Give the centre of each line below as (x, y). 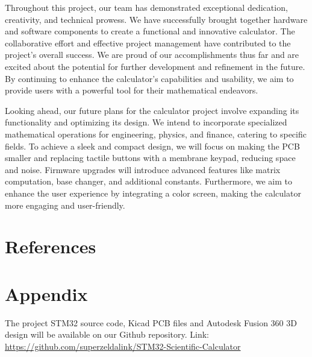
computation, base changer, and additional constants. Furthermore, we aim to (148, 181)
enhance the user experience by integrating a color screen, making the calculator (153, 193)
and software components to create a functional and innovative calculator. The (150, 31)
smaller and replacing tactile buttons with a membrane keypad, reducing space (150, 158)
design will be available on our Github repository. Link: (107, 334)
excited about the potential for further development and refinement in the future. (155, 66)
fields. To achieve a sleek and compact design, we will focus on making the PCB (152, 146)
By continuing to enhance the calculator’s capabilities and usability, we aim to (149, 78)
